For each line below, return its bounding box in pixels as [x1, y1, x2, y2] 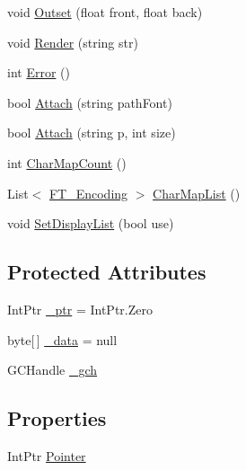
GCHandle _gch [7, 360, 98, 379]
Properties [7, 404, 107, 432]
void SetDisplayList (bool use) [7, 214, 174, 233]
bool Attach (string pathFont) [7, 93, 172, 111]
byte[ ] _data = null [7, 330, 118, 349]
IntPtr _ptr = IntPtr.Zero [7, 299, 153, 318]
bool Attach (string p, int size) [7, 123, 176, 142]
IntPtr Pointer [7, 446, 86, 465]
